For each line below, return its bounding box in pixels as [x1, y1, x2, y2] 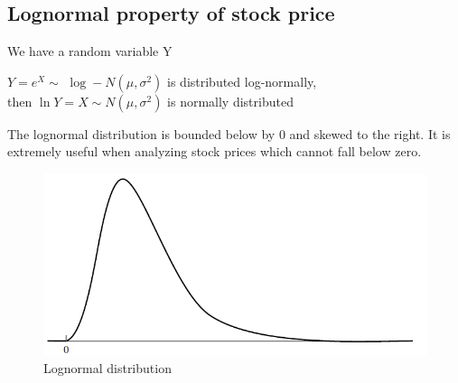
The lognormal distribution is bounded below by [7, 124, 276, 143]
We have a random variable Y [7, 42, 173, 61]
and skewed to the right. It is [289, 124, 451, 143]
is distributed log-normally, [167, 71, 317, 90]
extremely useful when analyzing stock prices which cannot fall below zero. [7, 142, 422, 161]
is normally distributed [167, 91, 294, 110]
